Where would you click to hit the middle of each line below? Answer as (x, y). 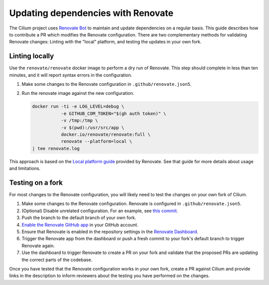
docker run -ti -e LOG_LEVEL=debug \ (78, 107)
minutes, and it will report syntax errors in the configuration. (71, 75)
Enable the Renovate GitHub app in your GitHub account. (80, 225)
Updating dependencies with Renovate (91, 13)
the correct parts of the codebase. (57, 260)
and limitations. (25, 168)
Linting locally (32, 56)
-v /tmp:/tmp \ (79, 121)
